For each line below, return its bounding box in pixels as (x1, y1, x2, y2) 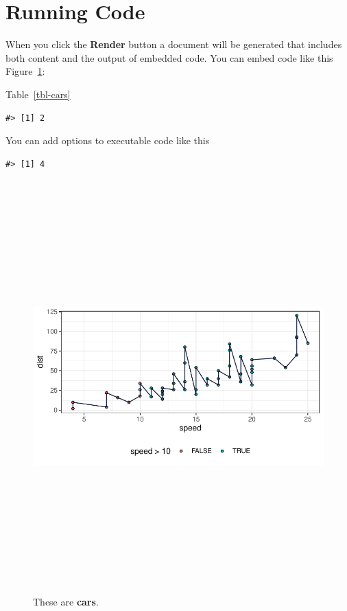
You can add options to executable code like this (5, 133, 210, 148)
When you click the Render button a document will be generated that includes (5, 37, 342, 51)
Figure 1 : (5, 64, 45, 78)
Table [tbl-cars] (5, 87, 71, 101)
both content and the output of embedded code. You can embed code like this (5, 50, 333, 65)
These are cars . (33, 594, 99, 608)
